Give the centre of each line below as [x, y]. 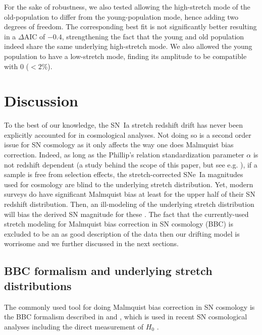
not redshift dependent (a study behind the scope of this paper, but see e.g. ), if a [131, 164]
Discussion [41, 101]
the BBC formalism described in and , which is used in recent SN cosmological [126, 317]
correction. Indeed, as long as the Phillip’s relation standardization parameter [124, 155]
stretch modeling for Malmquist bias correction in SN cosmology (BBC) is [119, 224]
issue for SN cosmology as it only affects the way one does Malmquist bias [119, 145]
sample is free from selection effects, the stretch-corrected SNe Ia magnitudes [124, 174]
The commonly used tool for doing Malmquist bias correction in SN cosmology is [129, 306]
